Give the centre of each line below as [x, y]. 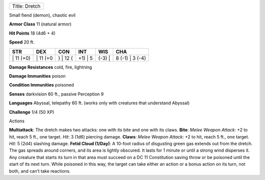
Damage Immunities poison [37, 76]
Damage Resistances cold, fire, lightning [51, 67]
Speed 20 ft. [22, 42]
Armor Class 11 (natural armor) [40, 24]
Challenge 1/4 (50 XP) [32, 112]
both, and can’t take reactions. [40, 171]
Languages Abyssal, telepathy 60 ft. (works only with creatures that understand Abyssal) [99, 103]
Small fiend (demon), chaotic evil [42, 15]
